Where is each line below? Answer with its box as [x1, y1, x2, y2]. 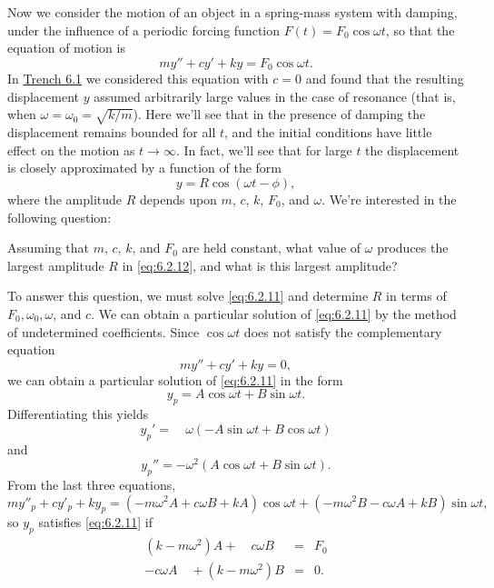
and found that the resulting [305, 69, 464, 88]
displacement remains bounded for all [7, 123, 216, 142]
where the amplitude [7, 189, 123, 208]
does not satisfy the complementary [243, 322, 442, 341]
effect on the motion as [7, 140, 135, 159]
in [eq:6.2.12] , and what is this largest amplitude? [122, 255, 398, 274]
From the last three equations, [7, 474, 176, 493]
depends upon [140, 189, 217, 208]
